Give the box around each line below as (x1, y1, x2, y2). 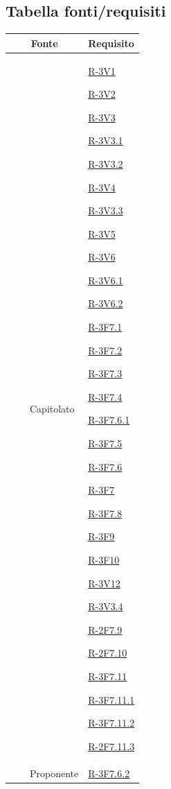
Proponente (30, 765, 79, 780)
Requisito (88, 35, 134, 50)
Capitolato (30, 401, 75, 415)
